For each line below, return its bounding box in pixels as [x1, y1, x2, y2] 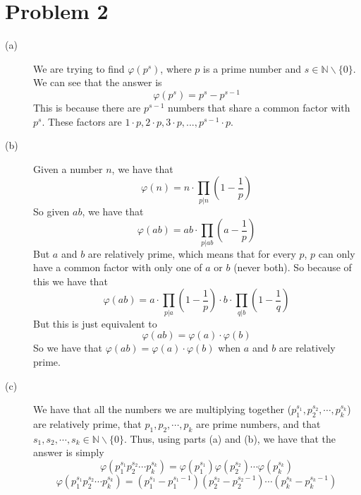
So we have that [33, 340, 102, 355]
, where [160, 61, 192, 76]
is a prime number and [203, 61, 302, 76]
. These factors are [42, 114, 122, 129]
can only [318, 246, 355, 261]
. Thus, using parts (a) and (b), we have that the [123, 431, 336, 446]
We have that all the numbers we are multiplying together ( [33, 402, 292, 417]
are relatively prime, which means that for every [87, 246, 296, 261]
